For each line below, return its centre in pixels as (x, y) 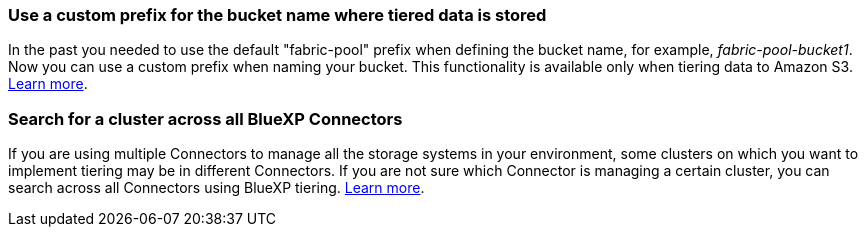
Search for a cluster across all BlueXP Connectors (205, 118)
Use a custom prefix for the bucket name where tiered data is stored (277, 15)
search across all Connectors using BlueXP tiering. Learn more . (216, 188)
